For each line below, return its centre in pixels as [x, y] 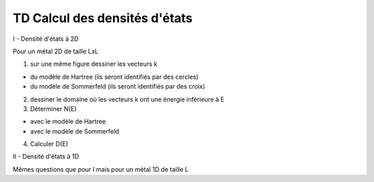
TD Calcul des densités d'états [103, 18]
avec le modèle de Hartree [68, 122]
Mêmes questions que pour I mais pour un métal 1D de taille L [101, 169]
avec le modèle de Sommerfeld [74, 131]
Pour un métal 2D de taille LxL [56, 51]
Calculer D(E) [49, 144]
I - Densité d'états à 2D [46, 39]
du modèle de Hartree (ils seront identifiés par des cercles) [114, 77]
